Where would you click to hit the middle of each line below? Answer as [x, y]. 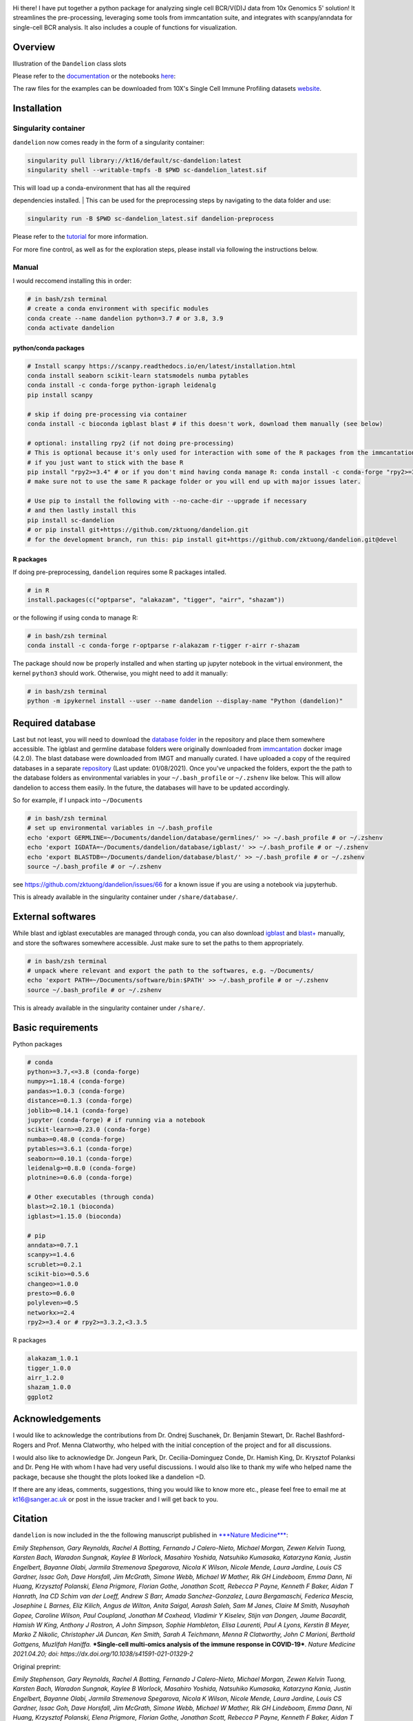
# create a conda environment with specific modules [118, 309]
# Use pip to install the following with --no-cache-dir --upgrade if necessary [167, 501]
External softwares [54, 917]
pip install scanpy [60, 395]
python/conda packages [49, 348]
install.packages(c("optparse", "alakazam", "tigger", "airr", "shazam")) [156, 600]
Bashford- [331, 1435]
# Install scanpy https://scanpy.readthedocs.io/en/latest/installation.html [161, 366]
